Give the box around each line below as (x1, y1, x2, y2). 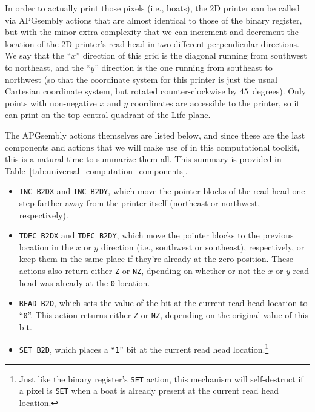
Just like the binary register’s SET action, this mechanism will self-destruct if (19, 372, 303, 385)
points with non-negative (5, 96, 97, 109)
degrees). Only (252, 85, 307, 97)
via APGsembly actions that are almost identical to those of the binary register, (5, 13, 302, 26)
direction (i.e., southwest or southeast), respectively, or (101, 240, 305, 253)
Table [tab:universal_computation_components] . (5, 164, 188, 177)
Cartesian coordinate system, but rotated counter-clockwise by (5, 85, 237, 97)
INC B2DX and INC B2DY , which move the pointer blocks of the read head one (19, 185, 305, 197)
